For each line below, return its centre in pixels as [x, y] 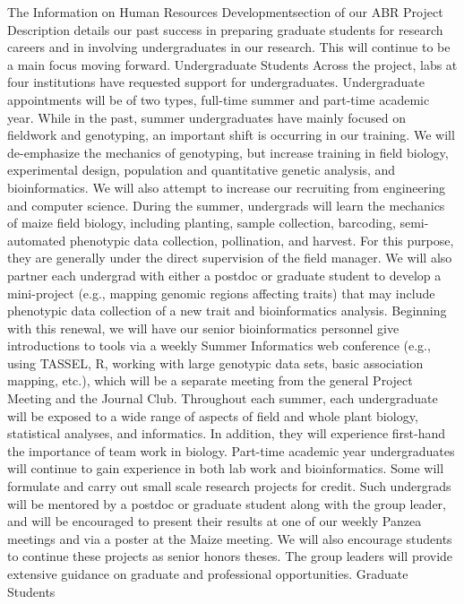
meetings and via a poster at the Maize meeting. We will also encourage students [230, 538]
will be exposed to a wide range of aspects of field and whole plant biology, [213, 415]
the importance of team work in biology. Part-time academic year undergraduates [231, 450]
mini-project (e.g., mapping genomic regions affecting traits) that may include [221, 293]
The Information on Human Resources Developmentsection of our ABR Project [225, 12]
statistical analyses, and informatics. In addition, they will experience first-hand [227, 433]
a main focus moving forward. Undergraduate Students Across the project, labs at [232, 64]
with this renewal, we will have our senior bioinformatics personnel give [203, 328]
